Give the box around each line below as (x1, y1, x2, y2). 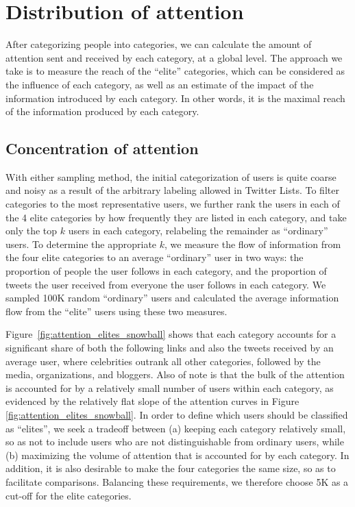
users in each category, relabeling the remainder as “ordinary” (68, 223, 328, 238)
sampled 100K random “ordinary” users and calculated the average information (5, 290, 339, 305)
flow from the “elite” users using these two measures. (5, 304, 228, 318)
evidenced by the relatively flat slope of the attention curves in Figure (5, 394, 299, 408)
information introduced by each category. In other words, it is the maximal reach (5, 90, 345, 105)
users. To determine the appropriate (5, 236, 157, 251)
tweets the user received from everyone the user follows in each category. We (5, 277, 326, 291)
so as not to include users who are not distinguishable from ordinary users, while (5, 434, 344, 449)
